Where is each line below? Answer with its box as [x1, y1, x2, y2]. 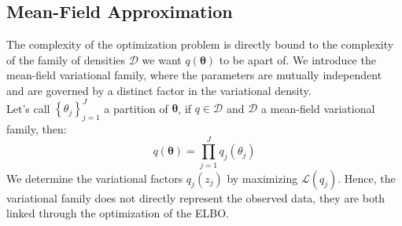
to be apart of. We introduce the [219, 51, 376, 67]
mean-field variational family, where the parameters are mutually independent [6, 67, 382, 83]
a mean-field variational [261, 100, 375, 116]
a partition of [104, 100, 168, 116]
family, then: [6, 120, 67, 137]
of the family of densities [6, 51, 126, 67]
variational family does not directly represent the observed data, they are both [6, 189, 385, 206]
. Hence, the [337, 169, 396, 186]
